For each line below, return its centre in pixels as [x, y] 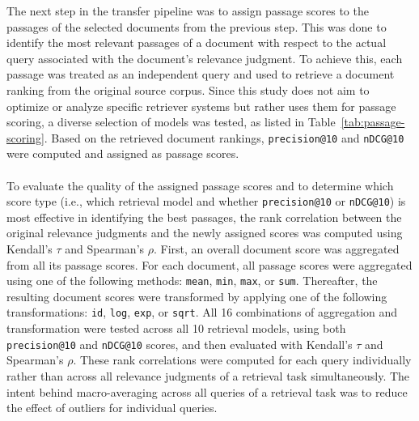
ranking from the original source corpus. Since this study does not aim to [188, 89]
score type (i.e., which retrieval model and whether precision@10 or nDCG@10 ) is [206, 201]
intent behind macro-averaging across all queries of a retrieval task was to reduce [207, 391]
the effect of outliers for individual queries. [112, 408]
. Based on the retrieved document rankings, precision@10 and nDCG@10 [224, 137]
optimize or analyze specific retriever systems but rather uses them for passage [201, 106]
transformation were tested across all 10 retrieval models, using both [176, 328]
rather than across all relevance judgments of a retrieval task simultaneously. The [208, 375]
